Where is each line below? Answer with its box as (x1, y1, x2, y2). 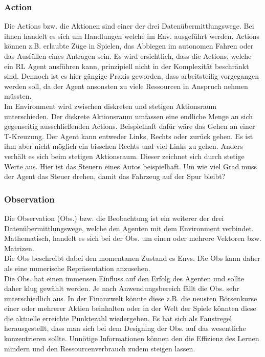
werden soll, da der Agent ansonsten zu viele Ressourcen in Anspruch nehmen (4, 80, 248, 91)
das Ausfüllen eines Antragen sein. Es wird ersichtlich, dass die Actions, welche (4, 51, 252, 61)
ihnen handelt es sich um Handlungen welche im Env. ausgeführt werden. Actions (4, 30, 260, 41)
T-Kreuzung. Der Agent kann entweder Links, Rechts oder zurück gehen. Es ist (4, 130, 253, 141)
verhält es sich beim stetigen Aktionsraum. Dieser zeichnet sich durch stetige (4, 150, 245, 161)
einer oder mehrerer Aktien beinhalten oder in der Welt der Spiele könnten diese (4, 303, 256, 314)
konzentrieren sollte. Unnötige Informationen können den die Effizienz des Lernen (4, 333, 259, 344)
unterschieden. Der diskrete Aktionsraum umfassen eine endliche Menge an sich (4, 110, 253, 121)
